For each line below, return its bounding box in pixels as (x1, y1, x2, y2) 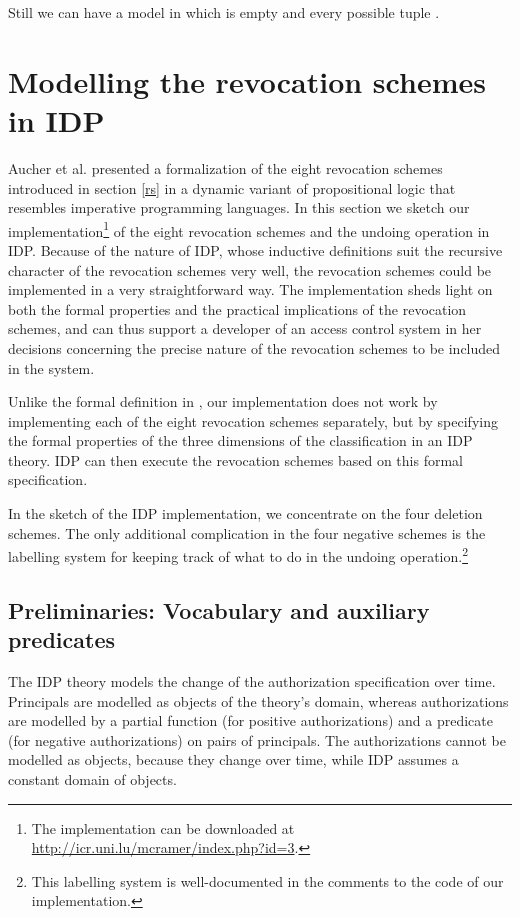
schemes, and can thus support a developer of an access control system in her (8, 318, 482, 339)
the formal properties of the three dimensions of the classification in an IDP (8, 430, 473, 451)
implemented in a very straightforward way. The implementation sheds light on (8, 279, 493, 300)
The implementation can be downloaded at (31, 817, 295, 838)
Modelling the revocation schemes (8, 60, 486, 101)
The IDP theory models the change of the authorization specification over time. (8, 671, 496, 692)
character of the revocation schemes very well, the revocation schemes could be (8, 259, 492, 280)
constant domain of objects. (8, 769, 177, 790)
